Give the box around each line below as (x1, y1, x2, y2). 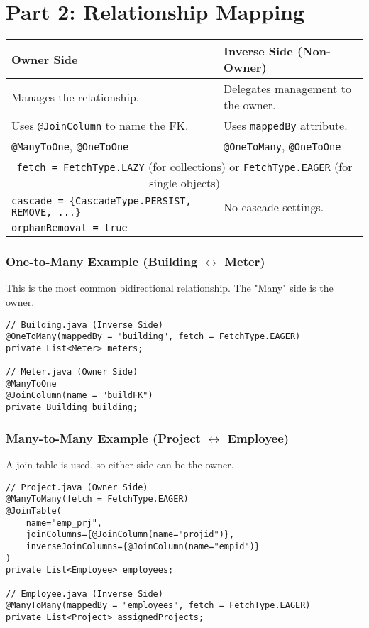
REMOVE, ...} (11, 206, 82, 219)
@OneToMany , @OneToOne (224, 138, 341, 155)
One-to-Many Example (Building (6, 253, 198, 270)
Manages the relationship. (11, 88, 140, 105)
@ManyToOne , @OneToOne (11, 138, 129, 155)
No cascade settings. (224, 198, 324, 215)
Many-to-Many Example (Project (6, 429, 201, 446)
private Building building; (6, 402, 138, 413)
